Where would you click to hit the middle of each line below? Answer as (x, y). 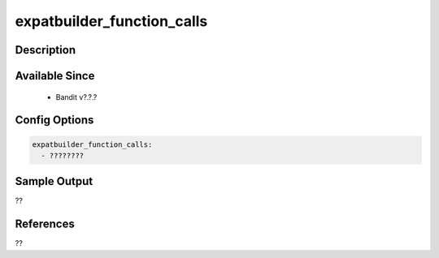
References (45, 224)
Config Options (54, 120)
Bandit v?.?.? (76, 97)
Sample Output (54, 181)
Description (46, 50)
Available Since (55, 76)
